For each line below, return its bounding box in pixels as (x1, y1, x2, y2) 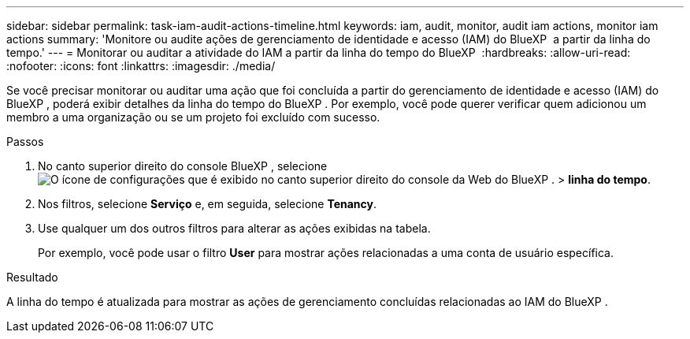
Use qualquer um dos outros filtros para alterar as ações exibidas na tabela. (38, 222, 431, 235)
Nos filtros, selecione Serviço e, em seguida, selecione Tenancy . (38, 197, 377, 210)
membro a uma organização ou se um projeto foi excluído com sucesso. (6, 110, 380, 124)
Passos (6, 135, 44, 148)
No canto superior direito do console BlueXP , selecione (38, 159, 328, 173)
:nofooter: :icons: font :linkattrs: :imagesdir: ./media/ (6, 59, 276, 73)
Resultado (6, 270, 58, 284)
